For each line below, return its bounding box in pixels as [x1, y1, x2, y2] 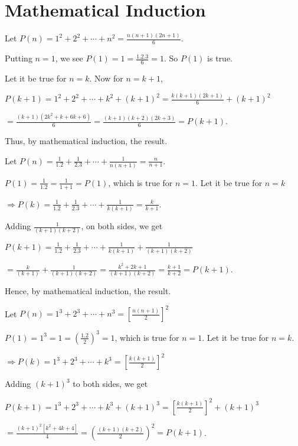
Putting [5, 52, 32, 64]
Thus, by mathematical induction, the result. [5, 134, 168, 147]
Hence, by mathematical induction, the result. [5, 285, 171, 297]
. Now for [89, 72, 123, 84]
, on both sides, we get [81, 220, 163, 232]
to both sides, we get [73, 377, 148, 390]
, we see [55, 52, 83, 64]
